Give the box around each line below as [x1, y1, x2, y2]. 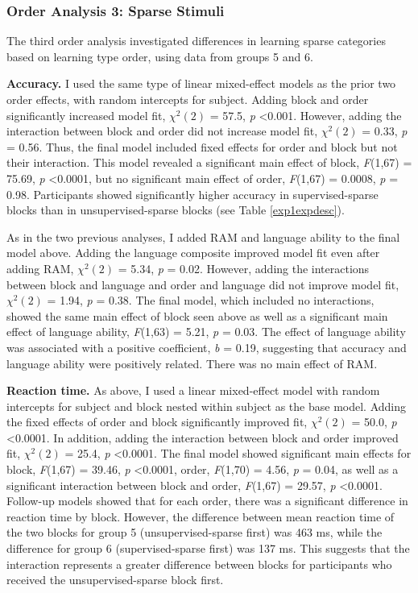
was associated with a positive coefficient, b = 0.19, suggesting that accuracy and [6, 338, 407, 355]
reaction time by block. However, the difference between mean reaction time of [6, 508, 395, 525]
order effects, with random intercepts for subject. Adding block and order [6, 91, 369, 107]
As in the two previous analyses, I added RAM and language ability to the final [6, 228, 400, 245]
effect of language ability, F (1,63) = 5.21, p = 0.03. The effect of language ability [6, 323, 406, 340]
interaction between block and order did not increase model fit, [6, 122, 318, 139]
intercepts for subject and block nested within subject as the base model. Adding [6, 397, 406, 414]
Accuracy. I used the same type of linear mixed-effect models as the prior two [6, 75, 396, 92]
